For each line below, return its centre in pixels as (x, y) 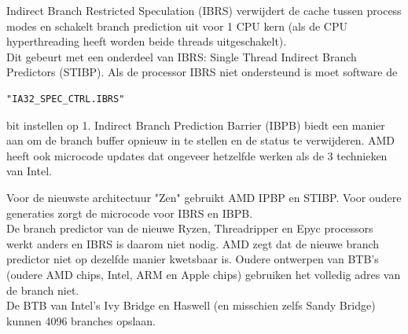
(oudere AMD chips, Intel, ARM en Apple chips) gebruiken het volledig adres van (204, 274)
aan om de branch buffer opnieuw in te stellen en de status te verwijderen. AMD (201, 140)
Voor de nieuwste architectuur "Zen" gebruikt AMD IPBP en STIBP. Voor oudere (204, 197)
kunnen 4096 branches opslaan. (81, 320)
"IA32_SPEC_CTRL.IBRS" (66, 99)
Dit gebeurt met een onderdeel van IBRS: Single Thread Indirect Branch (182, 56)
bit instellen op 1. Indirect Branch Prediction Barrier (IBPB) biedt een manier (196, 125)
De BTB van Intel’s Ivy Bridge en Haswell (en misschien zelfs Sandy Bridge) (191, 305)
